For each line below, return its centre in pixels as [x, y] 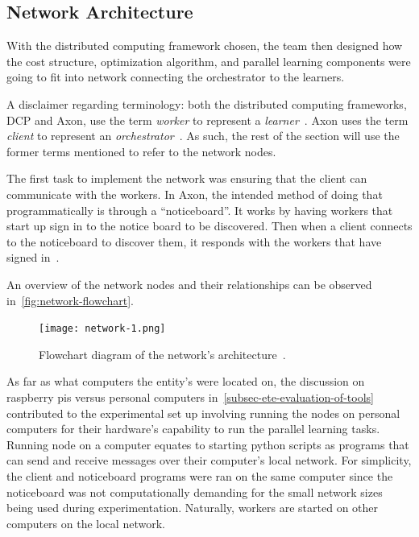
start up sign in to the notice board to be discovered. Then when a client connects [209, 226]
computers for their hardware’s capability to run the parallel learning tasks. [193, 429]
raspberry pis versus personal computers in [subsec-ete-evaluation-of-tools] [190, 397]
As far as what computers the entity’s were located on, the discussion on [186, 381]
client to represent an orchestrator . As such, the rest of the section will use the [203, 136]
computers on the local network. [86, 523]
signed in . [33, 257]
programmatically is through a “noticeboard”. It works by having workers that [200, 210]
